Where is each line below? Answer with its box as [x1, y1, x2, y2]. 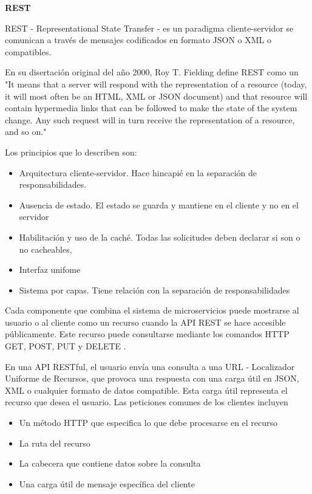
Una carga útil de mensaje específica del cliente [19, 477, 195, 490]
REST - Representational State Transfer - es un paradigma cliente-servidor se [5, 21, 294, 34]
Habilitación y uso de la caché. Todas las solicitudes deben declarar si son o [19, 230, 300, 243]
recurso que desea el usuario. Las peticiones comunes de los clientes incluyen [5, 396, 288, 408]
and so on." [5, 125, 47, 138]
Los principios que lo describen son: [5, 145, 137, 158]
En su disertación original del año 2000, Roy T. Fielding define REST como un [5, 66, 299, 78]
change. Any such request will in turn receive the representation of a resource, [5, 113, 295, 126]
